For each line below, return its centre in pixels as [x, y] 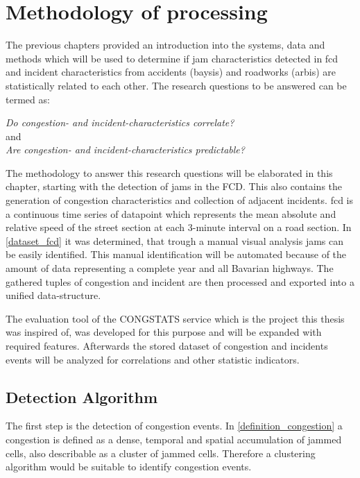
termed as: [28, 99]
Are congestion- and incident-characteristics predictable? [125, 150]
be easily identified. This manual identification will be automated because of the [176, 254]
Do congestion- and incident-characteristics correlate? [120, 122]
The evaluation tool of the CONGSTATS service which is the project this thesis [175, 318]
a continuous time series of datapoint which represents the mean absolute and [171, 213]
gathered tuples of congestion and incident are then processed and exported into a [180, 281]
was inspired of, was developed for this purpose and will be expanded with [164, 332]
